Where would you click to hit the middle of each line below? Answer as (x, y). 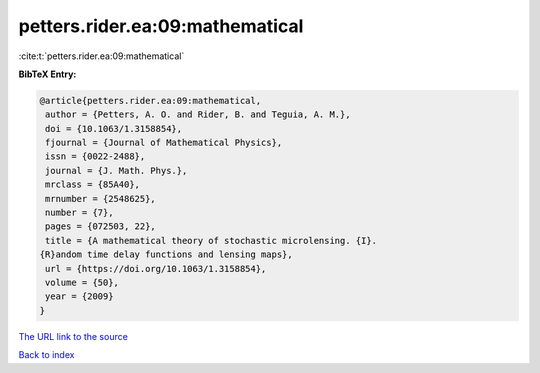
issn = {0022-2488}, (95, 156)
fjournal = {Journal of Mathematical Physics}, (164, 143)
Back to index (46, 355)
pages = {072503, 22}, (101, 226)
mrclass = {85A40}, (92, 184)
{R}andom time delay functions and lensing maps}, (166, 254)
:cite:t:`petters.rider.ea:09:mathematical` (101, 56)
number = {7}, (79, 213)
